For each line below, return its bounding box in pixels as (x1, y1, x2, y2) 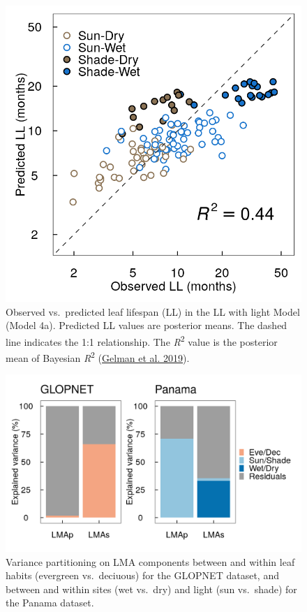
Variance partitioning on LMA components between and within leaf (6, 554, 295, 569)
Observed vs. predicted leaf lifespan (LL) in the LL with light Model (6, 304, 300, 319)
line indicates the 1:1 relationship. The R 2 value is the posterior (6, 332, 278, 349)
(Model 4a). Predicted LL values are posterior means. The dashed (6, 318, 287, 333)
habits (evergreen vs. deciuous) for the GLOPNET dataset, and (6, 568, 279, 583)
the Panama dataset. (6, 595, 94, 610)
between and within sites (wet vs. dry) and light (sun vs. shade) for (6, 581, 297, 596)
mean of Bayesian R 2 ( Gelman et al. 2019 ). (6, 349, 190, 365)
